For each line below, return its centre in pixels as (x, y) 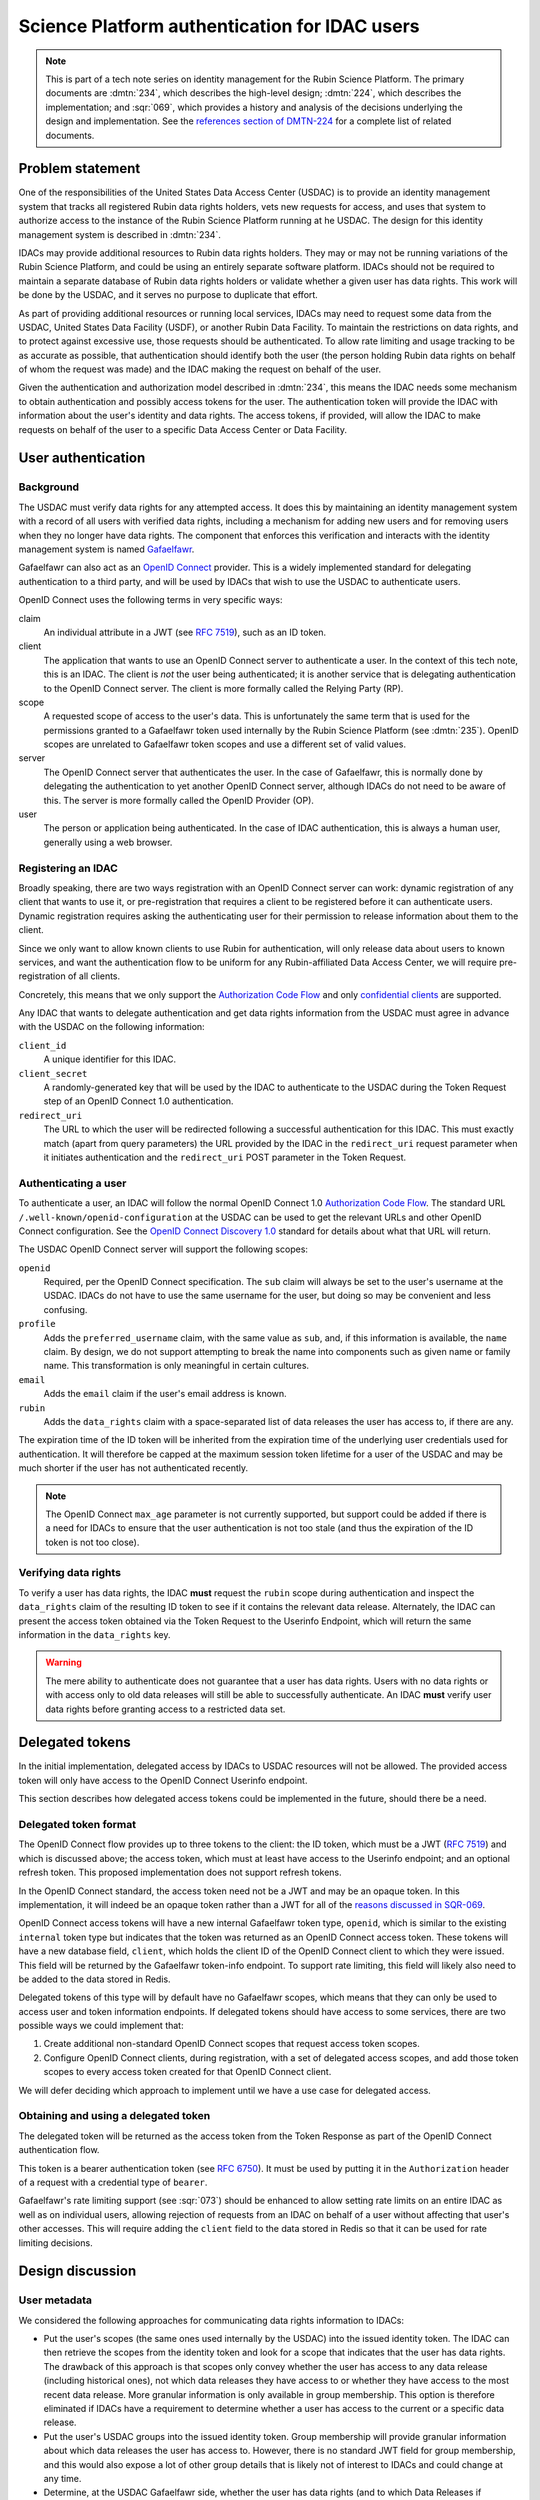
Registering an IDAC (68, 868)
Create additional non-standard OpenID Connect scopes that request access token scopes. (231, 2044)
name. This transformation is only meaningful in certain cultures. (176, 1366)
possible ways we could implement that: (101, 2026)
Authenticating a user (72, 1183)
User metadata (55, 2300)
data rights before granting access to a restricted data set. (165, 1709)
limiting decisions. (56, 2242)
